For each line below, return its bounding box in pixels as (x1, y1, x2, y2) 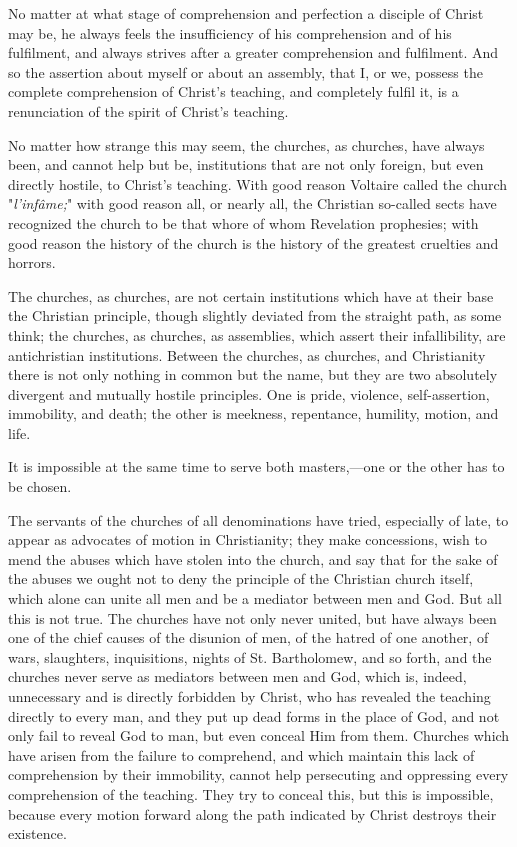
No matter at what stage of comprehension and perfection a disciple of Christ (8, 3, 484, 23)
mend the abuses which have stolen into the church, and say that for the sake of (8, 548, 498, 569)
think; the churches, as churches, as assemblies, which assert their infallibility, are (8, 324, 506, 345)
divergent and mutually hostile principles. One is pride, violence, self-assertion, (8, 383, 490, 404)
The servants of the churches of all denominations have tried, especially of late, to (8, 509, 509, 530)
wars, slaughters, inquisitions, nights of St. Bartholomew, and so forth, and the (8, 646, 492, 667)
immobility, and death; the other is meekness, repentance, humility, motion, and (8, 403, 499, 424)
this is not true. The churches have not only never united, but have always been (8, 607, 497, 628)
